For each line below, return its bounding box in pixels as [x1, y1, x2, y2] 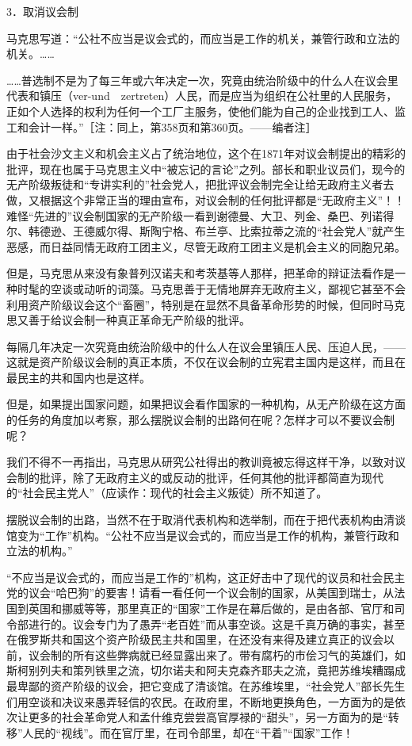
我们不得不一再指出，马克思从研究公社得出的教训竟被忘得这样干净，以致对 [6, 453, 395, 470]
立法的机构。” [6, 542, 73, 559]
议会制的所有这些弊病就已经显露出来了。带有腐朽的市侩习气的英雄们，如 [28, 646, 406, 663]
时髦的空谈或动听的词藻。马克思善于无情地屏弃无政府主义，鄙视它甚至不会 [17, 280, 406, 296]
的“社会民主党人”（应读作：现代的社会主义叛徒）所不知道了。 [6, 484, 328, 501]
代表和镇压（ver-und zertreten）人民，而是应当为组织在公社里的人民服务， [6, 87, 398, 104]
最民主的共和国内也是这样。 [6, 369, 151, 385]
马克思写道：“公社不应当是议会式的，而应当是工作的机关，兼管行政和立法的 [6, 29, 400, 46]
